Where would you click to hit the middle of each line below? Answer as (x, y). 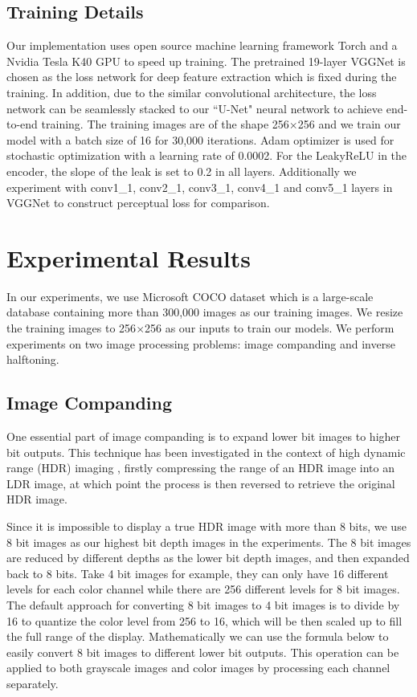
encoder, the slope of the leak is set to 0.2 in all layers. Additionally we (182, 171)
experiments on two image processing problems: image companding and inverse (201, 343)
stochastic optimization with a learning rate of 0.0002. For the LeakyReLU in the (207, 155)
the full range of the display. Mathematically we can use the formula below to (198, 636)
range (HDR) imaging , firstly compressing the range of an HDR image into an (200, 468)
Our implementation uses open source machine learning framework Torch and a (202, 45)
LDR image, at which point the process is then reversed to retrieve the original (201, 483)
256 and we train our (349, 124)
